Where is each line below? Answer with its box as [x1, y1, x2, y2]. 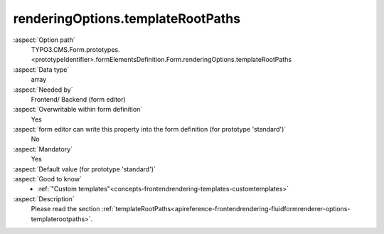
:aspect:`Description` [13, 194, 75, 203]
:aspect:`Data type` [13, 65, 70, 74]
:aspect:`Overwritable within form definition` [13, 105, 143, 114]
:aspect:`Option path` [13, 36, 75, 44]
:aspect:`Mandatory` [13, 144, 73, 153]
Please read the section [31, 205, 100, 213]
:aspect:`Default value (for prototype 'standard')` [13, 164, 156, 174]
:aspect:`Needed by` [13, 85, 73, 94]
